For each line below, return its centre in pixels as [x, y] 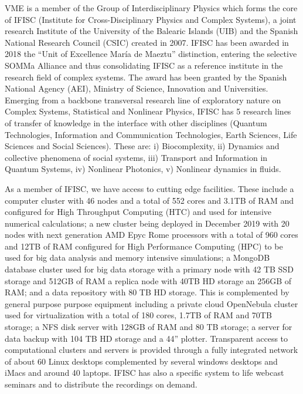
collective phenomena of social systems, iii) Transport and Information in [136, 157]
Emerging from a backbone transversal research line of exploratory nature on [143, 100]
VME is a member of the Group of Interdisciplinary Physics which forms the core [151, 8]
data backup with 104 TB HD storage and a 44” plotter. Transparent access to [147, 338]
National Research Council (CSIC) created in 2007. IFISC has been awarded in [147, 42]
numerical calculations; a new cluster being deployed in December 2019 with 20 [147, 223]
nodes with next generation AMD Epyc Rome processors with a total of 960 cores [151, 235]
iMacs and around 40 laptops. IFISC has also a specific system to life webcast [144, 373]
